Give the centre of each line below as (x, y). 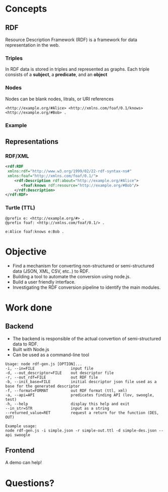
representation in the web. (33, 45)
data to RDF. (25, 344)
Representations (32, 142)
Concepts (26, 9)
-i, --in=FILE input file (49, 368)
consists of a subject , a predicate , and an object (56, 74)
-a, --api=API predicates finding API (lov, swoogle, (80, 395)
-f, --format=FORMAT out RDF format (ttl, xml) (66, 391)
